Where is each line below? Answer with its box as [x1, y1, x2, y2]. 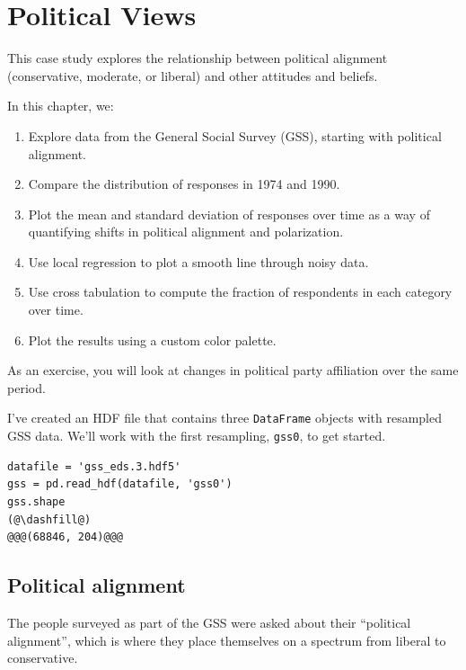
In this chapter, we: [7, 96, 114, 115]
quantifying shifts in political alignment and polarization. [28, 222, 344, 241]
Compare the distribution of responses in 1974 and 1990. [28, 174, 340, 193]
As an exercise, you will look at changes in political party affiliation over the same [7, 361, 459, 380]
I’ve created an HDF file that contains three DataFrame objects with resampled [7, 408, 442, 427]
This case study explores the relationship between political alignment [7, 49, 388, 67]
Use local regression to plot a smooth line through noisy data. [28, 252, 369, 271]
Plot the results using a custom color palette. [28, 330, 277, 349]
